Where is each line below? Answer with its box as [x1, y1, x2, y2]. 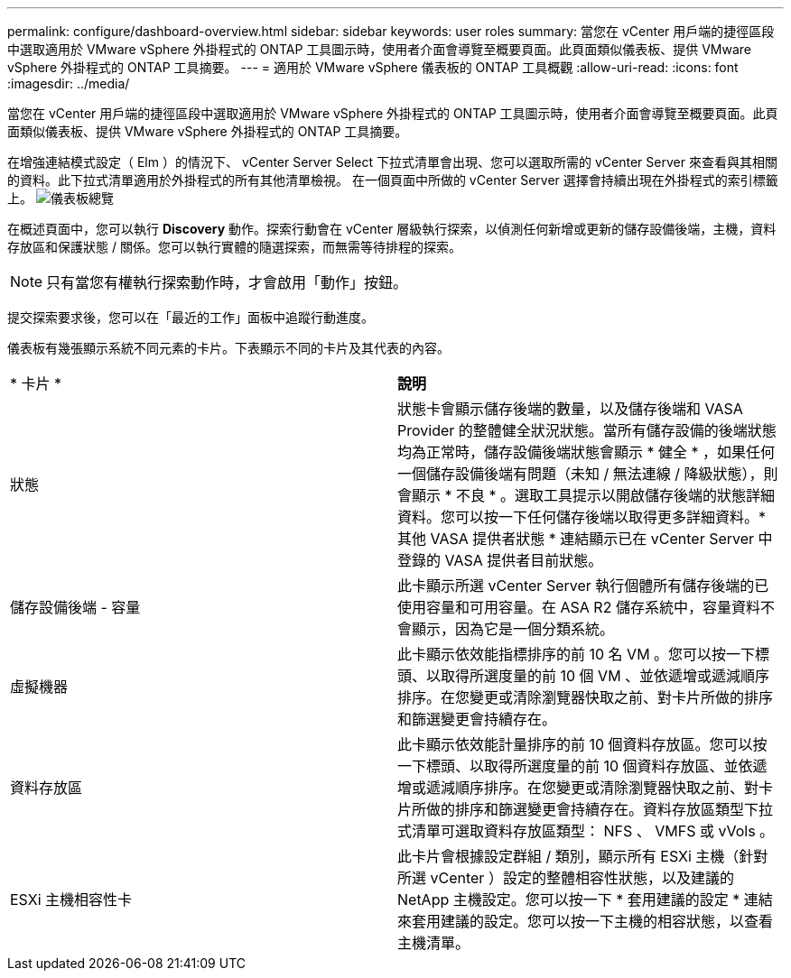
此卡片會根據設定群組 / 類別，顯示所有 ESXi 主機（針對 [397, 847, 768, 865]
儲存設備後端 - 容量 [10, 598, 141, 616]
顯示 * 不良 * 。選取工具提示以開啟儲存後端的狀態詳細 [412, 486, 776, 504]
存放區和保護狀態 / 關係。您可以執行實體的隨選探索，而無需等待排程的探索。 [7, 239, 461, 254]
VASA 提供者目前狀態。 [444, 551, 603, 569]
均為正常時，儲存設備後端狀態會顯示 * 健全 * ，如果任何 [397, 443, 776, 461]
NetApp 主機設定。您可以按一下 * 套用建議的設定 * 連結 [397, 890, 773, 909]
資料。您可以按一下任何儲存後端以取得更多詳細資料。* [397, 508, 767, 526]
